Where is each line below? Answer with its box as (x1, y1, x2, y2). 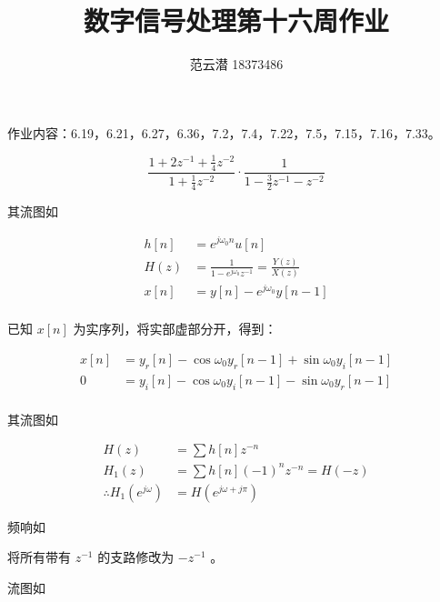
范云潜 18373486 (189, 55, 284, 74)
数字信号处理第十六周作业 (83, 2, 389, 39)
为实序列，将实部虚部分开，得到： (73, 319, 277, 338)
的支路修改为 (97, 547, 175, 567)
